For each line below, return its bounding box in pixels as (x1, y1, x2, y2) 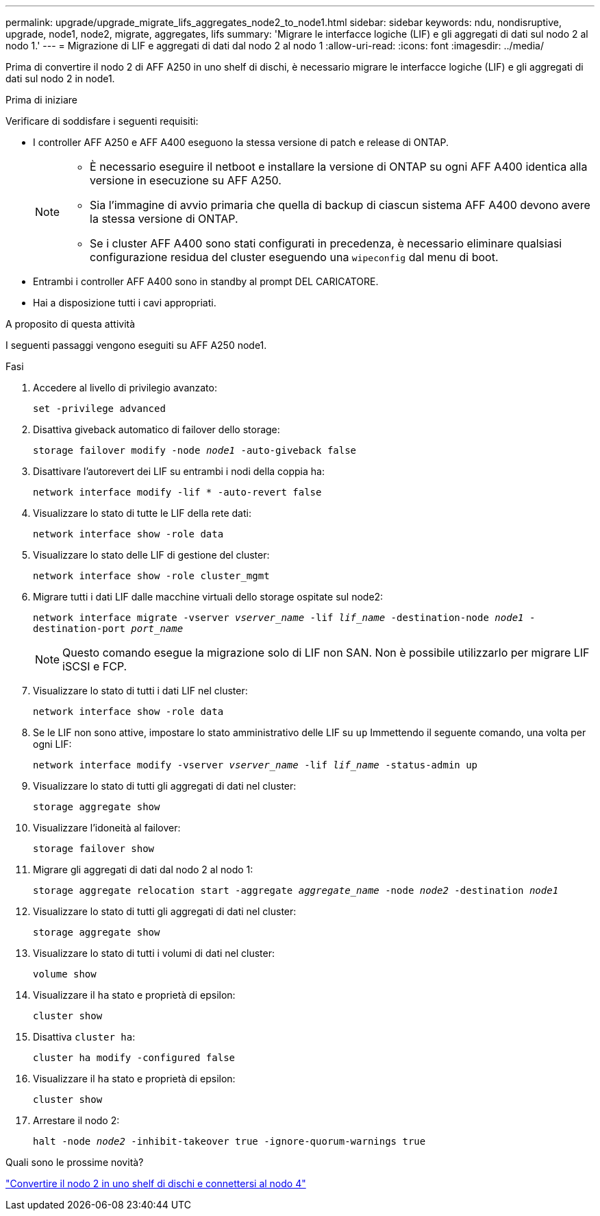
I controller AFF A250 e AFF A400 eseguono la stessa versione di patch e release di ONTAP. (33, 136, 449, 148)
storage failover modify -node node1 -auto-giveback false (33, 445, 357, 456)
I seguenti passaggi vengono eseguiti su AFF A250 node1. (5, 339, 267, 351)
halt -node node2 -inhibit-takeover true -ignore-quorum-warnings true (33, 1136, 426, 1147)
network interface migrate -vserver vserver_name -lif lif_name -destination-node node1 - (33, 612, 536, 623)
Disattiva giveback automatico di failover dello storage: (33, 424, 280, 435)
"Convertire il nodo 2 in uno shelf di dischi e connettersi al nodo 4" (5, 1178, 306, 1189)
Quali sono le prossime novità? (5, 1156, 144, 1168)
